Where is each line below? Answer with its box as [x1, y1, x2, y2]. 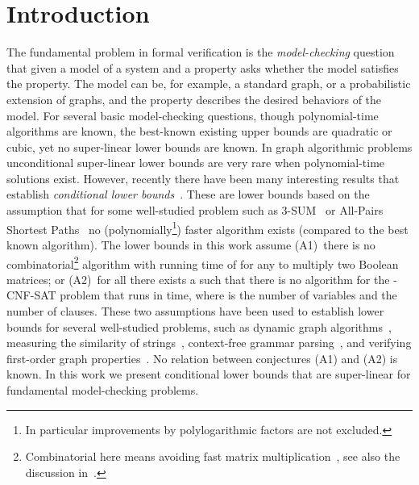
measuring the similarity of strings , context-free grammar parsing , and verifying [6, 334, 412, 351]
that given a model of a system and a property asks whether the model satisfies [6, 59, 399, 76]
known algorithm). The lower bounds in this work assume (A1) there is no [6, 236, 375, 253]
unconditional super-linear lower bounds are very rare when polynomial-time [6, 154, 385, 171]
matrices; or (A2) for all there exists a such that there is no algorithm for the [6, 270, 390, 287]
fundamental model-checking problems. [6, 381, 199, 398]
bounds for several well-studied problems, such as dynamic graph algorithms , [6, 318, 392, 335]
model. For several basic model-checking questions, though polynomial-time [6, 107, 379, 123]
